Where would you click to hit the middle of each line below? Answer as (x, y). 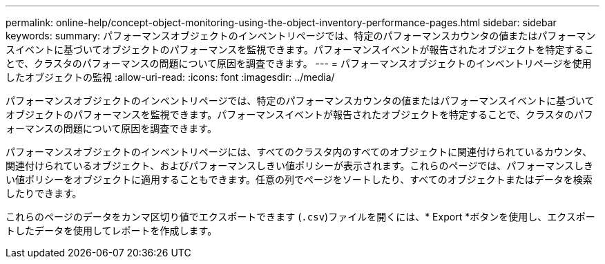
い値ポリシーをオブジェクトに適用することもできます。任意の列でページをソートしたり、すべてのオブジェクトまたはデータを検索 (299, 179)
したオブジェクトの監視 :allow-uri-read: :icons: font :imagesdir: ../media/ (170, 77)
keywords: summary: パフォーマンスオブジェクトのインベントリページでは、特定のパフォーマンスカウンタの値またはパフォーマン (301, 36)
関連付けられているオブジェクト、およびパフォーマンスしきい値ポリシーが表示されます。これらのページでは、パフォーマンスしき (300, 166)
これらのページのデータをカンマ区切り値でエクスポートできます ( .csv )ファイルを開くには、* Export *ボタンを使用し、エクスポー (300, 217)
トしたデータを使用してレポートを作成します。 (112, 230)
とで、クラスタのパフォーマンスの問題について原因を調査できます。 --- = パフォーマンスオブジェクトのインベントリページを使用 (299, 63)
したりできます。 (44, 193)
